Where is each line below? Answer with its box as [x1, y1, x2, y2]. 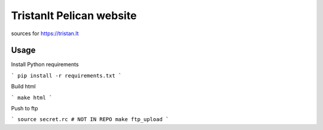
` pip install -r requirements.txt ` [11, 72, 122, 79]
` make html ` [11, 94, 53, 101]
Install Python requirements [11, 61, 79, 68]
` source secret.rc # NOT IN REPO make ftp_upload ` [11, 116, 169, 123]
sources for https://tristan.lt [11, 30, 79, 37]
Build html [11, 83, 36, 90]
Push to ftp [11, 105, 38, 112]
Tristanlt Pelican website [11, 9, 137, 22]
